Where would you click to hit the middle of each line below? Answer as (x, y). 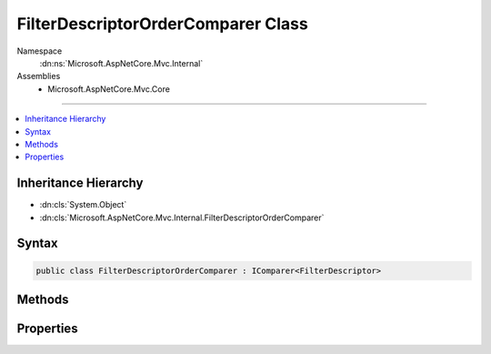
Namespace (40, 51)
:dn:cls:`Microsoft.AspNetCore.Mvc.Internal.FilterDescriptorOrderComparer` (182, 217)
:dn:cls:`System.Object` (83, 205)
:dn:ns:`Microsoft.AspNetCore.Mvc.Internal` (121, 63)
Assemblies (39, 76)
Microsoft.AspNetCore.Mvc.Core (109, 89)
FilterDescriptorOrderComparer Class (162, 24)
